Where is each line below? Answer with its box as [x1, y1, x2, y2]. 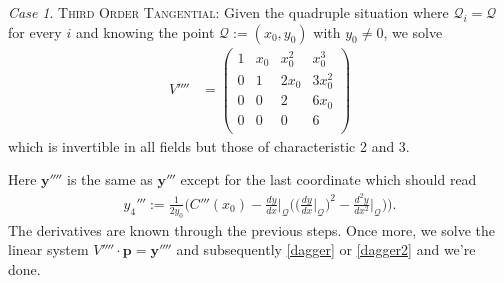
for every [8, 21, 62, 42]
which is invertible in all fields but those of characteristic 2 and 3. [8, 135, 410, 156]
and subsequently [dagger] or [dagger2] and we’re [176, 239, 476, 260]
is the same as [67, 169, 153, 190]
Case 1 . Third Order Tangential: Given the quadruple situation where [8, 2, 449, 22]
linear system [8, 239, 89, 260]
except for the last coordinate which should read [180, 169, 477, 190]
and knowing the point [75, 21, 215, 42]
